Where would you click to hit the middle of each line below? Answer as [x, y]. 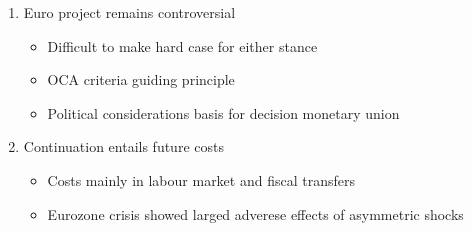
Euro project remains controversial [129, 12]
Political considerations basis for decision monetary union [223, 112]
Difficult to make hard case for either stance [182, 45]
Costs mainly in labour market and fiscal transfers [201, 179]
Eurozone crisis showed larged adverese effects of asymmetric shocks [255, 213]
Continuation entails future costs [123, 146]
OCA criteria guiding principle [141, 79]
